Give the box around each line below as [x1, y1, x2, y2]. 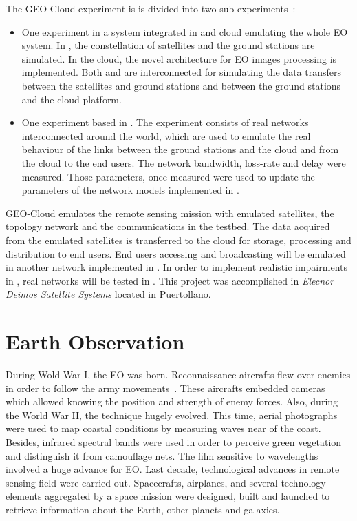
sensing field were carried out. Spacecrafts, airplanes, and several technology [6, 475, 326, 489]
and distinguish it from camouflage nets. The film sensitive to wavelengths [6, 448, 318, 462]
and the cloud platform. [21, 92, 122, 106]
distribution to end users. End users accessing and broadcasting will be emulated [6, 246, 346, 260]
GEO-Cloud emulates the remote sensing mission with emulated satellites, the [6, 205, 334, 220]
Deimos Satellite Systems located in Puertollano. [6, 287, 211, 301]
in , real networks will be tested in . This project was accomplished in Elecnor [6, 273, 334, 287]
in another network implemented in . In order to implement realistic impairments [6, 260, 347, 274]
